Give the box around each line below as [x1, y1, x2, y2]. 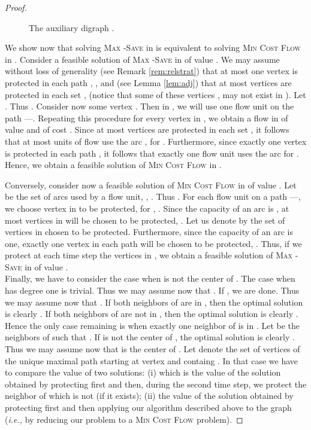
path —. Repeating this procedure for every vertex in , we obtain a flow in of [5, 111, 288, 124]
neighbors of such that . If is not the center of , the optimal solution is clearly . [5, 331, 295, 343]
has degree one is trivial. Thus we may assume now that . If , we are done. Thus [5, 284, 300, 297]
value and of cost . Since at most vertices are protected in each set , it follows [5, 123, 289, 136]
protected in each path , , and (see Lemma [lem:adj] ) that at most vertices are [5, 76, 292, 89]
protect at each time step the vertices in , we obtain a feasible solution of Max [5, 249, 293, 261]
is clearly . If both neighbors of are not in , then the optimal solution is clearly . [5, 307, 298, 320]
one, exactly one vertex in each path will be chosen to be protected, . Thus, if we [5, 237, 302, 249]
